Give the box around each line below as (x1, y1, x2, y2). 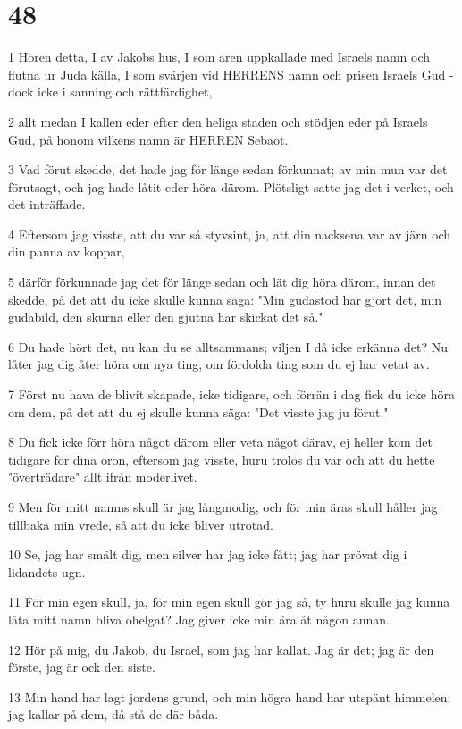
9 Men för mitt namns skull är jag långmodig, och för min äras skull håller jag (8, 498, 438, 515)
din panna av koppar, (8, 242, 125, 261)
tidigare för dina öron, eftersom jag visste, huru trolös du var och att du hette (8, 449, 435, 468)
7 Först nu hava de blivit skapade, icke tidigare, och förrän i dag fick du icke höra (8, 385, 455, 404)
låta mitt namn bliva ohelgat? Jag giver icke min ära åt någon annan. (8, 609, 390, 628)
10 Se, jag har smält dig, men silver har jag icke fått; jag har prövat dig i (8, 545, 407, 564)
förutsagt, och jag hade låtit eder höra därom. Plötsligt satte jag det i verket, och (8, 177, 454, 196)
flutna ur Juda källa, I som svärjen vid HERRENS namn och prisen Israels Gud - (8, 64, 454, 83)
